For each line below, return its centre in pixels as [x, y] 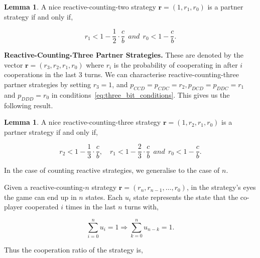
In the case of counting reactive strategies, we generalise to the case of [112, 170]
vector [14, 64]
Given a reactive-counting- [45, 187]
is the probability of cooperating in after [176, 64]
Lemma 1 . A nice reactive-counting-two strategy [80, 7]
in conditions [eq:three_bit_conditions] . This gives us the [141, 94]
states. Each [104, 197]
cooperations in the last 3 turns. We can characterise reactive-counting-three [121, 74]
